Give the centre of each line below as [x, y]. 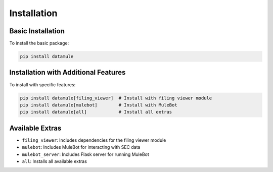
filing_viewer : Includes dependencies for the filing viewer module [94, 140]
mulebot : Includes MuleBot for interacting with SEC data [81, 147]
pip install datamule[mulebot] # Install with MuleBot [99, 105]
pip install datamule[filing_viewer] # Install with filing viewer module [116, 98]
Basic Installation [37, 31]
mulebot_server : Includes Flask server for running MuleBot [85, 154]
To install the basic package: [39, 43]
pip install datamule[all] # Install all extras [96, 112]
